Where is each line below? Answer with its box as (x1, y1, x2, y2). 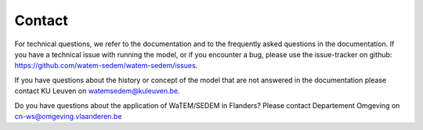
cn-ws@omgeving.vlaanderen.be (14, 111, 122, 121)
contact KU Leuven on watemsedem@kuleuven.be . (14, 86, 180, 96)
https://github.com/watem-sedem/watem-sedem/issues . (14, 61, 198, 70)
